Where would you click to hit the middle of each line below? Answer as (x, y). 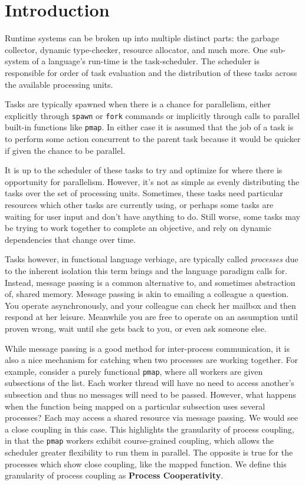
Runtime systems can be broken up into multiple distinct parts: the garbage (142, 38)
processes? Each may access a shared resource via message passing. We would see (151, 418)
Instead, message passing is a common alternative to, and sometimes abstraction (150, 282)
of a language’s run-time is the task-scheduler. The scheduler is (146, 61)
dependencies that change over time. (70, 239)
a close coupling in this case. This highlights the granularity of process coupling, (150, 429)
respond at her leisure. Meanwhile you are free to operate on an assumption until (151, 317)
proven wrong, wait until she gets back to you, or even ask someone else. (136, 328)
